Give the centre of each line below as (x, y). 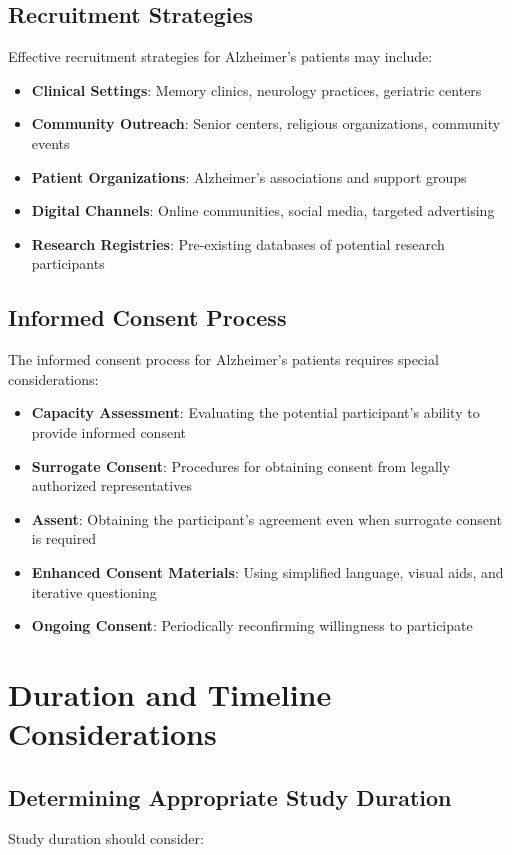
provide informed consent (108, 431)
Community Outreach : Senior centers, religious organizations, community (266, 123)
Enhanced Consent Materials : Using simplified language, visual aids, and (267, 571)
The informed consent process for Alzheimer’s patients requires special (223, 359)
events (50, 142)
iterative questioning (94, 591)
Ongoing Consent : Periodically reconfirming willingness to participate (252, 625)
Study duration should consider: (106, 838)
